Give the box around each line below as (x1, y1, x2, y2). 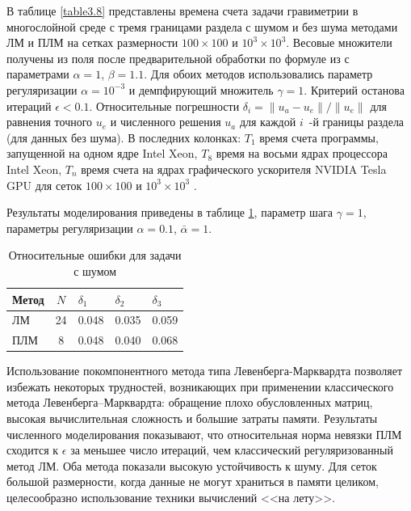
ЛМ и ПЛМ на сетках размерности (6, 34, 178, 51)
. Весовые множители (286, 34, 392, 51)
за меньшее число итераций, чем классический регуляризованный (70, 441, 394, 458)
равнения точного (6, 113, 93, 130)
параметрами (6, 65, 69, 82)
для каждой (239, 113, 296, 130)
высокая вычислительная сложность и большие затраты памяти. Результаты (6, 410, 378, 427)
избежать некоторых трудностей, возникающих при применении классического (6, 378, 394, 395)
